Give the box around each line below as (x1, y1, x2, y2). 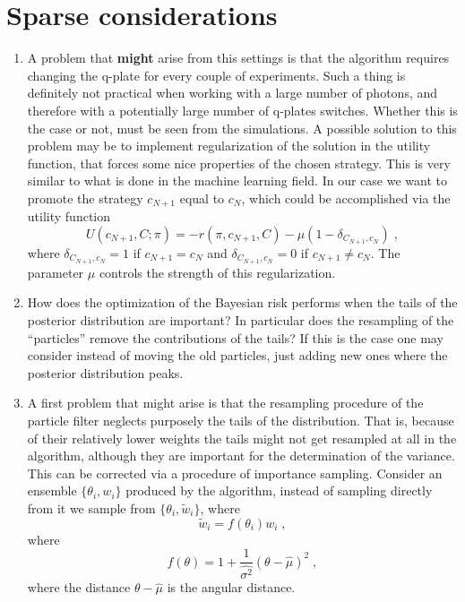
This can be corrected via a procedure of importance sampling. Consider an (27, 463, 443, 482)
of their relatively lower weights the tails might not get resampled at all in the (27, 428, 457, 447)
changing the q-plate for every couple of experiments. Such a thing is (27, 65, 406, 84)
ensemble (27, 481, 77, 500)
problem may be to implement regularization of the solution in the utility (27, 136, 431, 155)
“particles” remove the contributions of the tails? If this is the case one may (27, 328, 443, 347)
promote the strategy (27, 188, 143, 207)
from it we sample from (27, 498, 156, 517)
